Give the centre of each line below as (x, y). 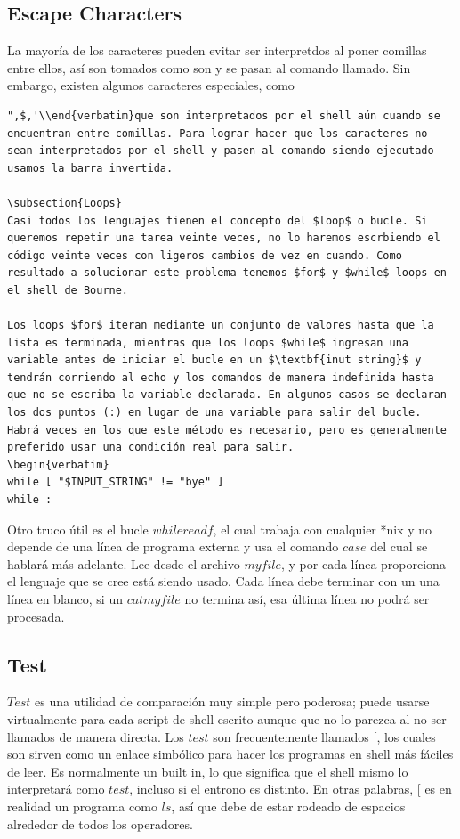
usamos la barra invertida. (90, 168)
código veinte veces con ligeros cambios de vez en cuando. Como (205, 255)
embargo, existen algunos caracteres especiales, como (151, 85)
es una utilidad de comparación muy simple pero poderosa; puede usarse (232, 701)
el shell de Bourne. (68, 290)
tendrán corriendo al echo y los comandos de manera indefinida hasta (221, 377)
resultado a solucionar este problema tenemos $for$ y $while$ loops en (227, 273)
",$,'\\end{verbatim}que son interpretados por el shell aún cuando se (224, 115)
